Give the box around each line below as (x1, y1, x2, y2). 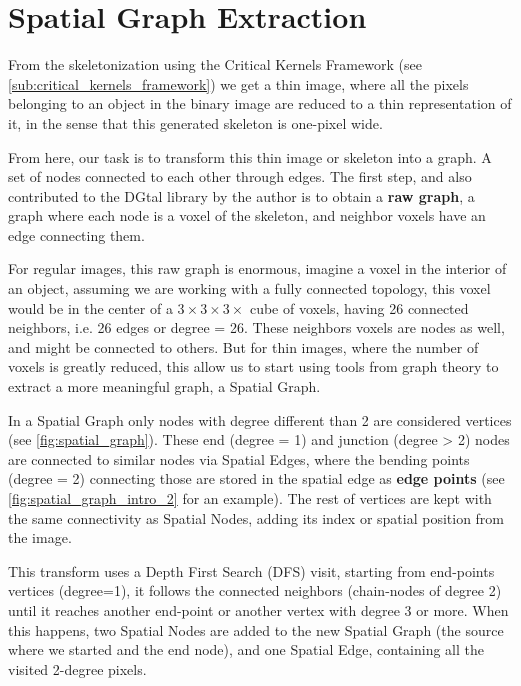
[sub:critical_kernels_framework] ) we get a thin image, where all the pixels (8, 73, 469, 94)
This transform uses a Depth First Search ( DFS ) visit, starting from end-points (8, 560, 495, 581)
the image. (8, 527, 72, 548)
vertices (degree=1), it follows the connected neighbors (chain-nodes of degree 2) (8, 580, 502, 601)
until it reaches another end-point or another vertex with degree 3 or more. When (8, 599, 509, 620)
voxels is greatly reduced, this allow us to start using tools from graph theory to (8, 356, 499, 377)
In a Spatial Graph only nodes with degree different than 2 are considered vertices (8, 409, 512, 430)
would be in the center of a (8, 297, 173, 318)
